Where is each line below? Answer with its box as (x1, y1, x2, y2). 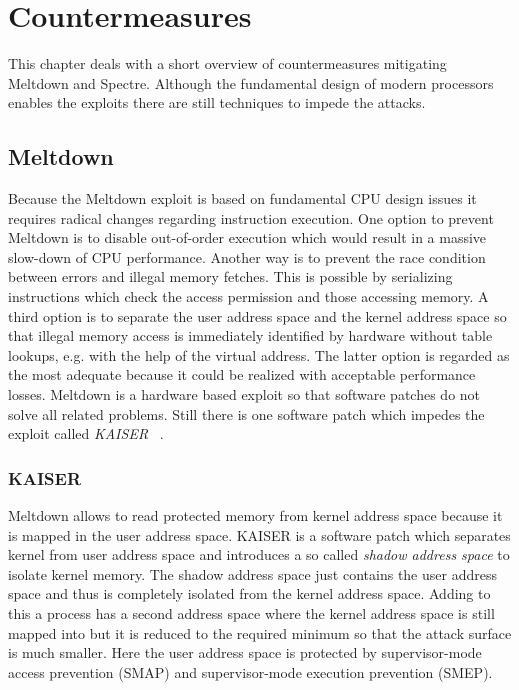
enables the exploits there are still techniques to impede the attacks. (8, 92, 426, 113)
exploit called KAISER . (8, 423, 164, 444)
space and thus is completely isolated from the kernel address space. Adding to (8, 583, 491, 604)
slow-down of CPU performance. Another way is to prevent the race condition (8, 246, 486, 267)
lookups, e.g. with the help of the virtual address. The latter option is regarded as (8, 344, 510, 365)
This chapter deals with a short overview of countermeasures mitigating (8, 53, 447, 74)
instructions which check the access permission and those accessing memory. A (8, 286, 489, 307)
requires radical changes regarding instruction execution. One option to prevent (8, 207, 494, 228)
